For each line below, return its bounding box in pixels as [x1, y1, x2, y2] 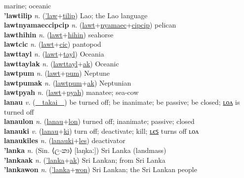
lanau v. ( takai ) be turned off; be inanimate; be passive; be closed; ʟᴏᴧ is [4, 96, 240, 107]
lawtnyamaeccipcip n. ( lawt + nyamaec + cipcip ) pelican [4, 20, 176, 30]
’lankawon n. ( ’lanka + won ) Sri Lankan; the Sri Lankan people [4, 164, 197, 175]
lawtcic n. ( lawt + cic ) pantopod [4, 39, 101, 49]
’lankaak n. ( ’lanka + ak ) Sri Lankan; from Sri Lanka [4, 154, 165, 165]
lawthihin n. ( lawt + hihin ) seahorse [4, 29, 114, 39]
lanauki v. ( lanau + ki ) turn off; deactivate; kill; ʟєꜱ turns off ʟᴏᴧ [4, 125, 199, 136]
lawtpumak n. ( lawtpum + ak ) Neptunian [4, 77, 131, 88]
